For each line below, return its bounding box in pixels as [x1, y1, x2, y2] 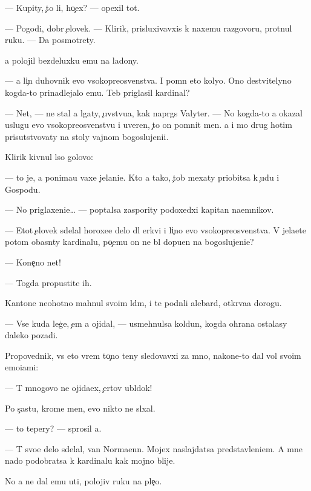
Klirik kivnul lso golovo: [5, 150, 93, 163]
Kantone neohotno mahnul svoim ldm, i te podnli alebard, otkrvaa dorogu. [5, 296, 282, 309]
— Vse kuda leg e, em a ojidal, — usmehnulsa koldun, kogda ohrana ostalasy [5, 316, 287, 329]
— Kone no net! [5, 255, 61, 268]
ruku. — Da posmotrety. [5, 33, 96, 46]
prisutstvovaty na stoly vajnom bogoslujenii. [5, 130, 169, 142]
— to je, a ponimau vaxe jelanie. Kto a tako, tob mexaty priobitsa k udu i [5, 170, 280, 183]
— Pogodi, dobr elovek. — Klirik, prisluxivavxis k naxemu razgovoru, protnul [5, 21, 292, 34]
